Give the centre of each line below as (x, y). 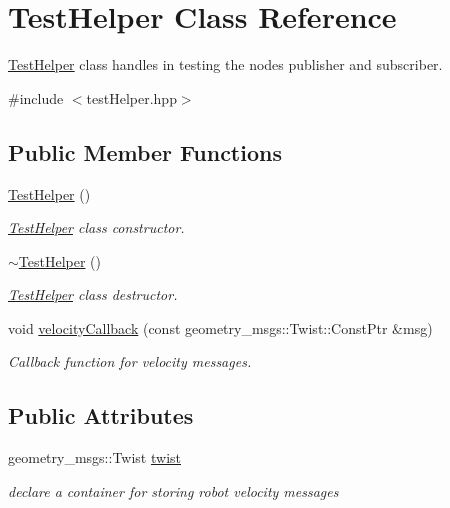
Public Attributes (101, 415)
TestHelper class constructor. (96, 227)
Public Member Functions (145, 151)
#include (36, 97)
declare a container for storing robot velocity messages (173, 490)
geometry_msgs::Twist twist (94, 457)
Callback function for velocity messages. (130, 361)
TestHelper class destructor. (93, 294)
